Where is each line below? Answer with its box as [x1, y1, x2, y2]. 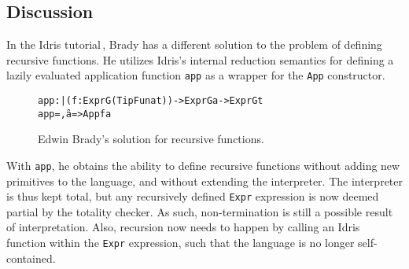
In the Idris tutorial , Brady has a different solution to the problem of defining [6, 36, 382, 53]
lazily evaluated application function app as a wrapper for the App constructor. [6, 67, 385, 83]
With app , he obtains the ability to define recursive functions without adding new [6, 157, 400, 173]
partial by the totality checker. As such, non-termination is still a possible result [6, 203, 393, 219]
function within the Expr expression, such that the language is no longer [6, 234, 355, 251]
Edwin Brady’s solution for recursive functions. [38, 131, 264, 147]
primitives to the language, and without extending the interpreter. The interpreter [6, 172, 403, 189]
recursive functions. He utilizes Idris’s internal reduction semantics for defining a [6, 51, 394, 68]
